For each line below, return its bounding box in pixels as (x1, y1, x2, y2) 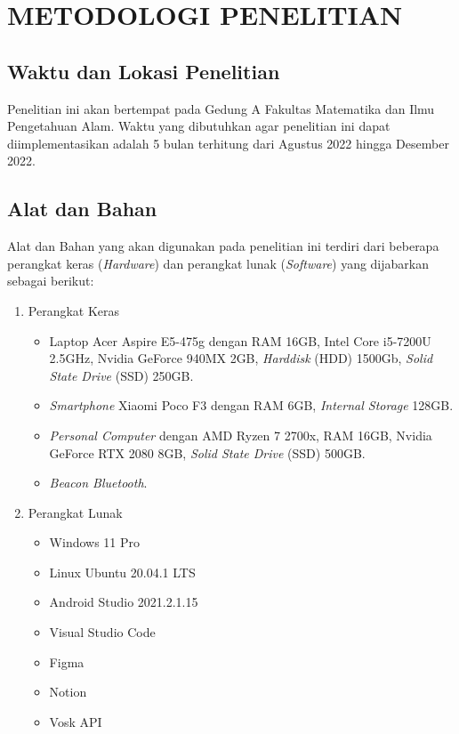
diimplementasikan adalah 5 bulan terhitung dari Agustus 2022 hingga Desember (7, 133, 449, 152)
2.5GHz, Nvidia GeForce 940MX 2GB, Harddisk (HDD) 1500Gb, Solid (49, 349, 433, 367)
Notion (49, 682, 87, 701)
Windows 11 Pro (49, 533, 141, 552)
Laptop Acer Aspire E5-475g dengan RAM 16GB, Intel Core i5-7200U (49, 331, 431, 350)
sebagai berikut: (7, 271, 94, 290)
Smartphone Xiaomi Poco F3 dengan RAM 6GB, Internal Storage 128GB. (49, 396, 454, 415)
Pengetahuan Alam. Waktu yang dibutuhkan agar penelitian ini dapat (7, 117, 391, 135)
